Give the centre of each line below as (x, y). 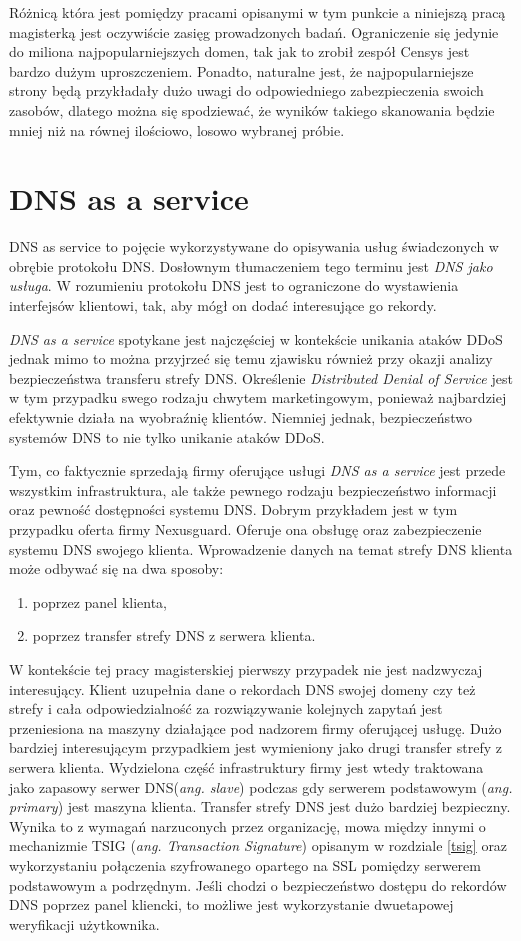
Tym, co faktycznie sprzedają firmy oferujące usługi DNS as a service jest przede (257, 470)
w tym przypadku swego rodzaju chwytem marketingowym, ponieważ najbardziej (258, 397)
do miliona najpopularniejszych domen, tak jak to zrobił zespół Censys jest (239, 51)
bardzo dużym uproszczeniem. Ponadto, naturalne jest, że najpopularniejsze (241, 70)
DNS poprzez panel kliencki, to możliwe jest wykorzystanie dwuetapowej (231, 904)
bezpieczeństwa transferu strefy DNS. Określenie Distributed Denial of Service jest (261, 377)
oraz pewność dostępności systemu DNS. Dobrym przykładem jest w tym (233, 509)
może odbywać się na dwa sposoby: (116, 568)
